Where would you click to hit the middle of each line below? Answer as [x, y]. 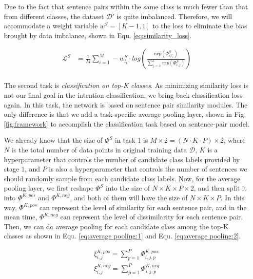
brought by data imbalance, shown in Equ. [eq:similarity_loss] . [98, 35]
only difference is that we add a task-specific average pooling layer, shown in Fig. [125, 114]
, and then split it [220, 188]
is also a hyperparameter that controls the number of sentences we [148, 169]
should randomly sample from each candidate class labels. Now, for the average [122, 178]
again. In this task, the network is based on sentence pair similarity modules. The [126, 104]
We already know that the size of [53, 140]
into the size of [128, 188]
